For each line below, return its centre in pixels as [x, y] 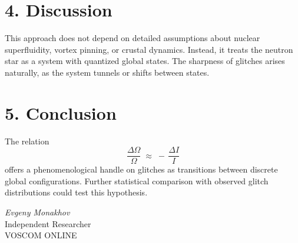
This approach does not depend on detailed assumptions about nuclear [133, 38]
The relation [27, 141]
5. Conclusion [61, 112]
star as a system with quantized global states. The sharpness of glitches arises [145, 61]
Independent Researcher [48, 223]
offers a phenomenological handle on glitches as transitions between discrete [141, 169]
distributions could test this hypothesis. [76, 192]
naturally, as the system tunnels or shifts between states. [107, 72]
